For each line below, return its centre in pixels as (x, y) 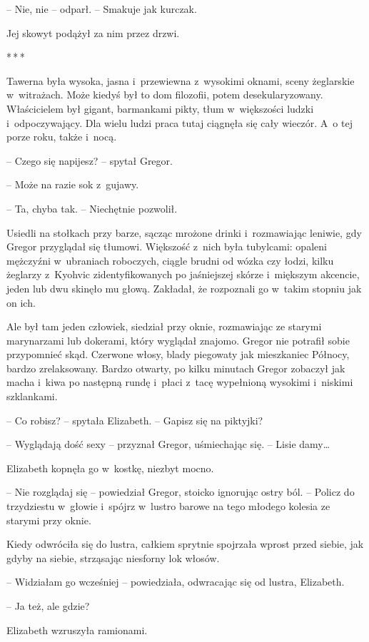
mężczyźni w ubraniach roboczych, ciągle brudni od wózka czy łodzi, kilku (170, 260)
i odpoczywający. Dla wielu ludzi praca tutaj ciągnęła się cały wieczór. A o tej (180, 122)
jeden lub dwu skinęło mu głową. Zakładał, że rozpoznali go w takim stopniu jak (184, 288)
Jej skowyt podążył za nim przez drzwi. (93, 32)
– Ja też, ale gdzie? (48, 606)
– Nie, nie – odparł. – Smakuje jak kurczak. (102, 9)
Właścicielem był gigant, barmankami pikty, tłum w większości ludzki (160, 108)
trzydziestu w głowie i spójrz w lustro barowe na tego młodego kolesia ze (168, 506)
